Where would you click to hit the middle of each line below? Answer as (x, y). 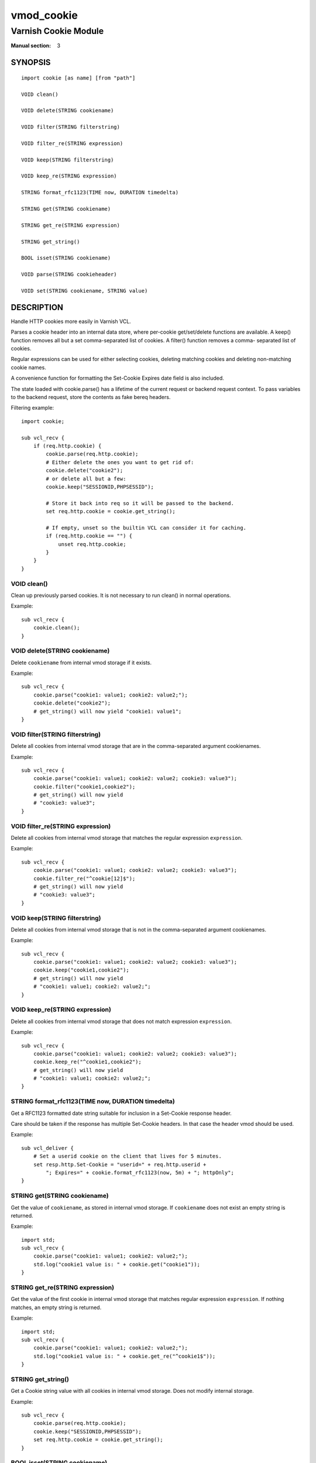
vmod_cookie (44, 15)
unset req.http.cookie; (92, 544)
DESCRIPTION (37, 307)
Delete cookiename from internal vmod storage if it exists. (81, 662)
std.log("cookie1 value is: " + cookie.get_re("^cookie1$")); (124, 1356)
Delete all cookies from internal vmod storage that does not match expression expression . (121, 1021)
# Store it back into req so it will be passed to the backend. (140, 503)
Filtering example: (32, 408)
